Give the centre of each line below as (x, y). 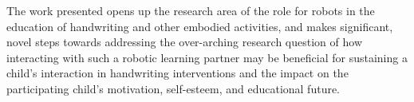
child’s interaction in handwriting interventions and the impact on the (177, 73)
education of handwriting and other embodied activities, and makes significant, (200, 26)
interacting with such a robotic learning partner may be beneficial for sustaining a (207, 57)
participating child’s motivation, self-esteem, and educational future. (173, 88)
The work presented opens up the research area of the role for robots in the (191, 10)
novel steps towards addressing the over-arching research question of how (185, 42)
